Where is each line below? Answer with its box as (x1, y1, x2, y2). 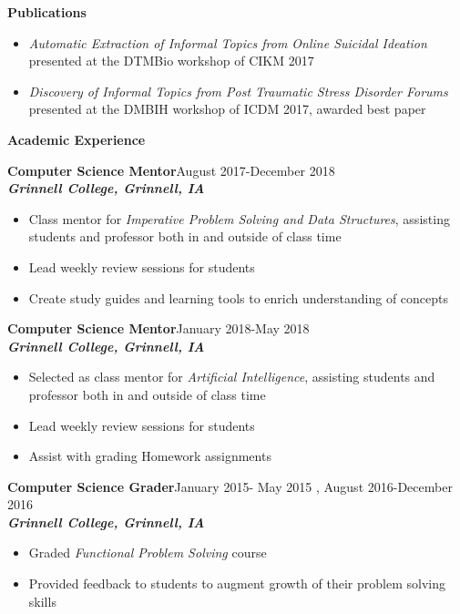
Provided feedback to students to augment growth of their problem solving (28, 574, 445, 593)
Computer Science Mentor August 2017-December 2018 (7, 160, 335, 179)
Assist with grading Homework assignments (28, 446, 271, 466)
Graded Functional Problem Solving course (28, 543, 267, 562)
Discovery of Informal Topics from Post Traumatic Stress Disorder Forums (28, 81, 448, 100)
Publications (7, 3, 87, 21)
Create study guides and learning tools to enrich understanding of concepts (28, 288, 449, 307)
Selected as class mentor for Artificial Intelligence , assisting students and (28, 367, 435, 386)
